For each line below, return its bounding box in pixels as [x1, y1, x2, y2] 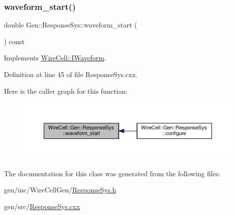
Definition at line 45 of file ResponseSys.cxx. [4, 69, 138, 79]
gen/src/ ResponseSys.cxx [4, 201, 80, 211]
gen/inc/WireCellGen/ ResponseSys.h [4, 185, 117, 195]
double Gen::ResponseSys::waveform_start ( [4, 20, 137, 30]
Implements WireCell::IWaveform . [4, 53, 106, 63]
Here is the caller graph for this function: [4, 85, 128, 96]
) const [4, 36, 25, 46]
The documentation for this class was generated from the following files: [4, 168, 221, 178]
